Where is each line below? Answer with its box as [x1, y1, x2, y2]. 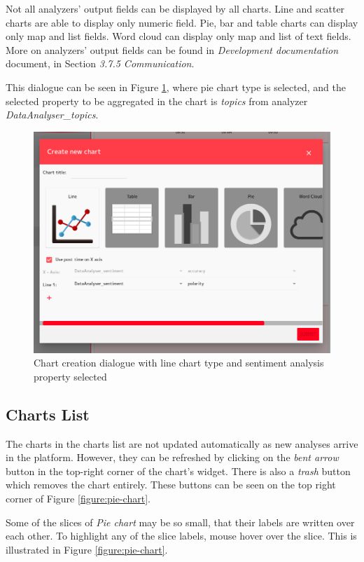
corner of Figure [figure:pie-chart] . [6, 491, 150, 506]
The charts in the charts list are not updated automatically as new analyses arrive [6, 436, 358, 451]
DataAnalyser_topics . [6, 107, 99, 122]
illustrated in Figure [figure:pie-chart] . [6, 542, 168, 556]
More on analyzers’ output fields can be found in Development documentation [6, 42, 339, 57]
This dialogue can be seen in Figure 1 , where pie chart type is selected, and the [6, 79, 346, 94]
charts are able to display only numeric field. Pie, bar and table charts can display [6, 15, 358, 29]
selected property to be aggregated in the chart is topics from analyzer [6, 93, 308, 108]
